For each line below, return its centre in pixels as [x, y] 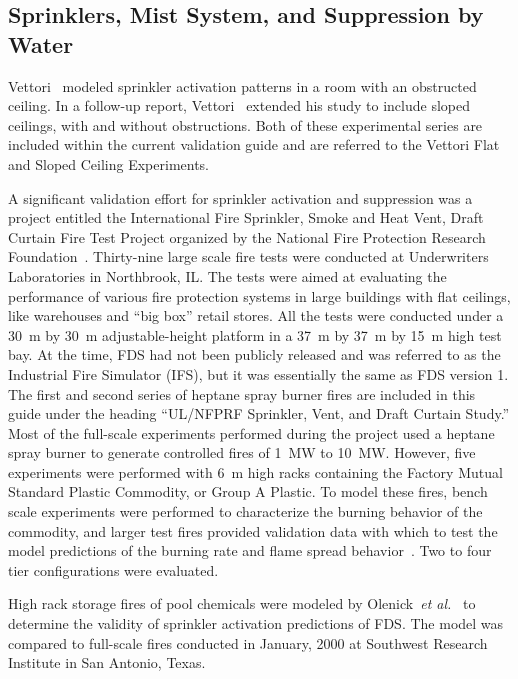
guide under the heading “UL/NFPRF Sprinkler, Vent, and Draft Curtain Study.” [259, 413]
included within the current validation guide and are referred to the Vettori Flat [254, 144]
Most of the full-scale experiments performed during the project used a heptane [251, 432]
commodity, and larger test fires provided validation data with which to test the [253, 530]
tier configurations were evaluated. [113, 569]
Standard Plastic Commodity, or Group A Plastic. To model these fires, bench [248, 491]
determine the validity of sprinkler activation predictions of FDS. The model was [256, 623]
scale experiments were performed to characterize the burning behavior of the [245, 511]
